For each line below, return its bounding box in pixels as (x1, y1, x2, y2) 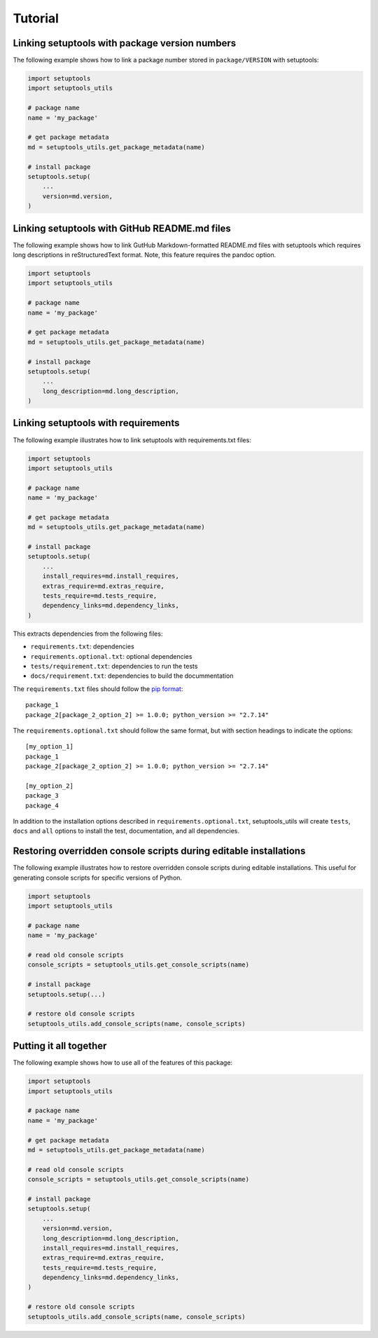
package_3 (25, 792, 59, 800)
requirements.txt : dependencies (30, 642, 134, 651)
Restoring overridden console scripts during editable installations (13, 845, 306, 857)
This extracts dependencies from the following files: (13, 629, 163, 638)
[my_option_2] (25, 781, 73, 790)
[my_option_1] (25, 743, 73, 751)
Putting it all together (13, 1040, 107, 1052)
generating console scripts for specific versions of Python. (13, 873, 182, 882)
